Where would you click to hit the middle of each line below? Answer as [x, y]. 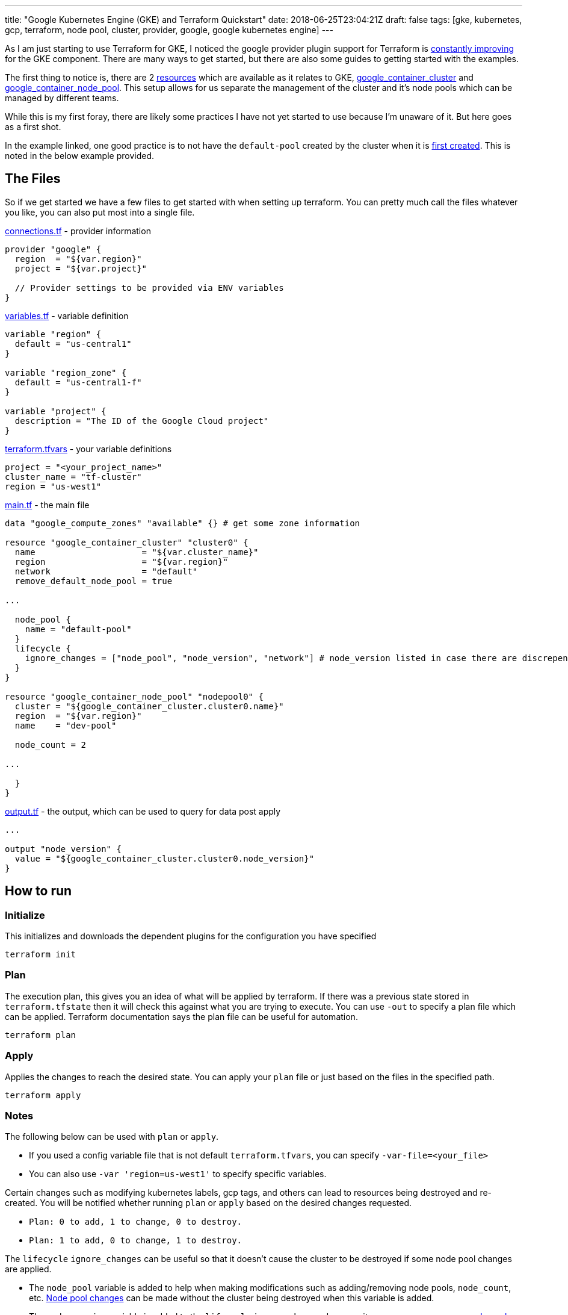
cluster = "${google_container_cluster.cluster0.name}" [149, 706]
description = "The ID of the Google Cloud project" [142, 421]
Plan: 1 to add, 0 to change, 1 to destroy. [136, 1241]
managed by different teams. [62, 98]
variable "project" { [56, 411]
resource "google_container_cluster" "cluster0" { [127, 542]
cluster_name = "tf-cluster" [73, 477]
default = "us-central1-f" [78, 382]
